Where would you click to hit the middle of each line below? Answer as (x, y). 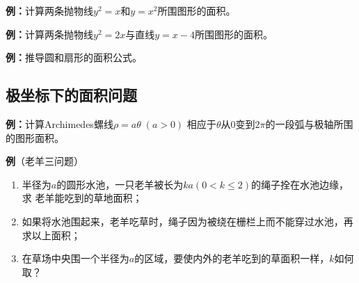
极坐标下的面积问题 (71, 95)
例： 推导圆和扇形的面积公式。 (74, 57)
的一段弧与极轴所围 (309, 123)
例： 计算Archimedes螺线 (59, 123)
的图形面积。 (35, 137)
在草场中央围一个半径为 (75, 258)
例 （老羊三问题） (45, 161)
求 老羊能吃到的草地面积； (82, 198)
